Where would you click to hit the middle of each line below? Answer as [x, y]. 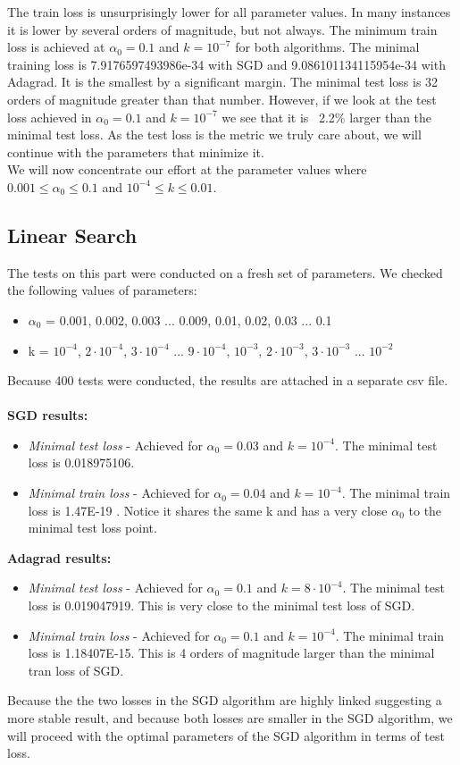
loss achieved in [50, 117]
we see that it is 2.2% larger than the [327, 117]
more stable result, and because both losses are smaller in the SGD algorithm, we [230, 718]
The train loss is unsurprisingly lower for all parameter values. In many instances [229, 12]
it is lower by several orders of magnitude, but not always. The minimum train [222, 29]
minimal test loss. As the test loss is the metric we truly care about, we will [214, 135]
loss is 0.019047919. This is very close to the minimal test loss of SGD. [222, 605]
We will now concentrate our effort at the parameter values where [187, 169]
